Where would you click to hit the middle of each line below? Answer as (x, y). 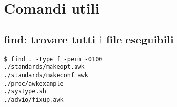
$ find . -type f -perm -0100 (53, 59)
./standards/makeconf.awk (46, 75)
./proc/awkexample (34, 83)
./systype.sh (25, 92)
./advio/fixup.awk (34, 99)
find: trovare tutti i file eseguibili (89, 39)
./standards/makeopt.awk (44, 67)
